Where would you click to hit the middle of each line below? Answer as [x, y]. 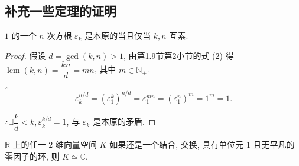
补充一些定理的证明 [61, 11]
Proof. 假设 [25, 55]
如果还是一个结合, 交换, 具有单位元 [177, 145]
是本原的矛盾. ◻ [124, 122]
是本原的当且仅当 [118, 36]
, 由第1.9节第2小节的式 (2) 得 [178, 55]
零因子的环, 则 [32, 156]
